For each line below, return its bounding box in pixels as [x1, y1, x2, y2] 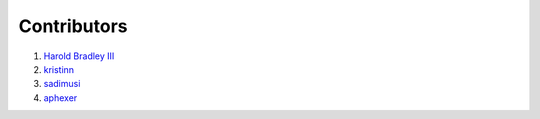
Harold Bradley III [43, 50, 115, 62]
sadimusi [43, 78, 81, 90]
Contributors [18, 15, 129, 37]
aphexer [43, 91, 78, 104]
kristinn [43, 63, 75, 75]
